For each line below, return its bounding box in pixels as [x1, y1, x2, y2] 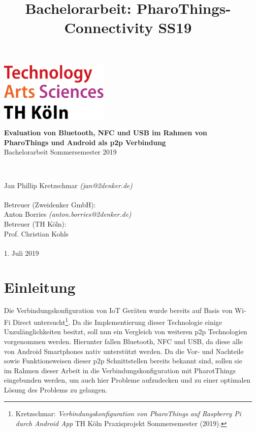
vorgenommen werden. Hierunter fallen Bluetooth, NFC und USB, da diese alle [4, 336, 243, 346]
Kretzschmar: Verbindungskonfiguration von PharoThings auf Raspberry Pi [15, 408, 241, 419]
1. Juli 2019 [4, 247, 39, 258]
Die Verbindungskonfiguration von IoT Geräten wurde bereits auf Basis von [4, 305, 233, 315]
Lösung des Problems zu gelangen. [4, 384, 107, 394]
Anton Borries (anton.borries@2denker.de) [4, 209, 131, 219]
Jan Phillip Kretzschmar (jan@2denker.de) [4, 180, 132, 190]
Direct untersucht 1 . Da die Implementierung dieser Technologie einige [12, 315, 223, 327]
